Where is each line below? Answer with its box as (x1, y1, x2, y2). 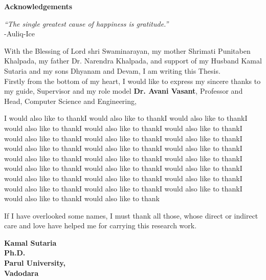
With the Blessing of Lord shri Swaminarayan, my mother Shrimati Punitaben (4, 45, 251, 56)
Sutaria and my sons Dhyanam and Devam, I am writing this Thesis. (4, 65, 220, 76)
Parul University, (4, 257, 65, 268)
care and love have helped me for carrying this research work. (4, 220, 197, 231)
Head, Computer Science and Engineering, (4, 95, 137, 106)
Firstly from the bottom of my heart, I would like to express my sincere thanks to (4, 75, 261, 86)
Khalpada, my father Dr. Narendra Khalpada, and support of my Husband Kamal (4, 55, 262, 66)
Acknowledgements (4, 1, 73, 11)
